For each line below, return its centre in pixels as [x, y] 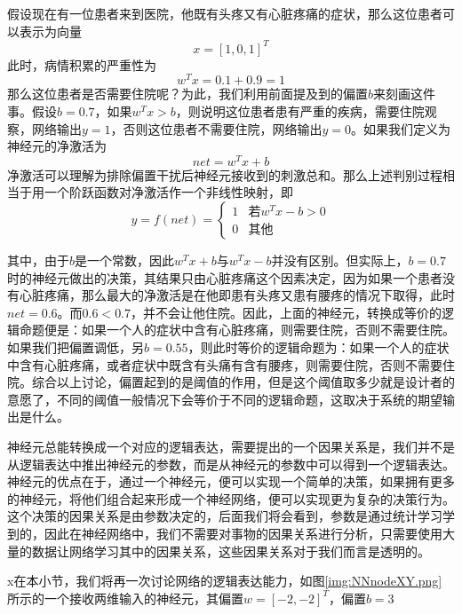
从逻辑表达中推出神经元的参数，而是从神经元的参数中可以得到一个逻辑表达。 [231, 464]
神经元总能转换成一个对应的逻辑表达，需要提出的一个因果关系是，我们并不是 [231, 446]
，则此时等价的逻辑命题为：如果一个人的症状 [319, 346]
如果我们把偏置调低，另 [76, 346]
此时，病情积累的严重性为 [82, 64]
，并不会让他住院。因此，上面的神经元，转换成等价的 [287, 312]
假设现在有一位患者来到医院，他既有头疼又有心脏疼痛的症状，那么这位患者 [225, 13]
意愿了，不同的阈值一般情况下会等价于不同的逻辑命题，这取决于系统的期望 [225, 399]
